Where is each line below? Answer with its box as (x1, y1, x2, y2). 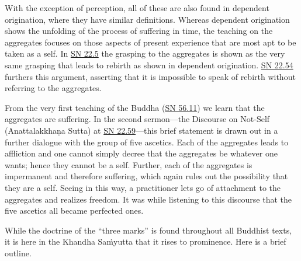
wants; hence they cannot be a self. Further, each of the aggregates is (5, 158, 252, 170)
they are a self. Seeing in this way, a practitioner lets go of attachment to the (5, 181, 281, 193)
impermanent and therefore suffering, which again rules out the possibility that (5, 170, 288, 182)
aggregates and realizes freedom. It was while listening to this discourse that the (5, 193, 292, 205)
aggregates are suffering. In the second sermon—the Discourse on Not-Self (5, 113, 270, 125)
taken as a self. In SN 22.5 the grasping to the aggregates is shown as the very (5, 47, 285, 60)
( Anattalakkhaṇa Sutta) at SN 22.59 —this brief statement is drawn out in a (5, 124, 278, 136)
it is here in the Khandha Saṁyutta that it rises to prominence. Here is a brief (5, 235, 286, 248)
